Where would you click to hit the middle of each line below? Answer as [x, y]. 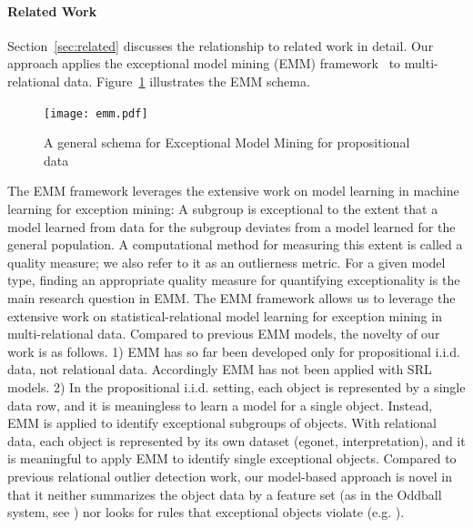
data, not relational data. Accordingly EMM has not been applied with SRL [220, 369]
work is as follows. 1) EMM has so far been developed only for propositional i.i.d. [234, 351]
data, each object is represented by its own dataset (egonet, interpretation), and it [236, 440]
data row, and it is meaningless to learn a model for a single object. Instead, [220, 405]
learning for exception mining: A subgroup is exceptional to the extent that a [223, 209]
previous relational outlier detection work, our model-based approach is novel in [230, 476]
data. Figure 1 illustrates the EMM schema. [187, 81]
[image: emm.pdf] [96, 113]
